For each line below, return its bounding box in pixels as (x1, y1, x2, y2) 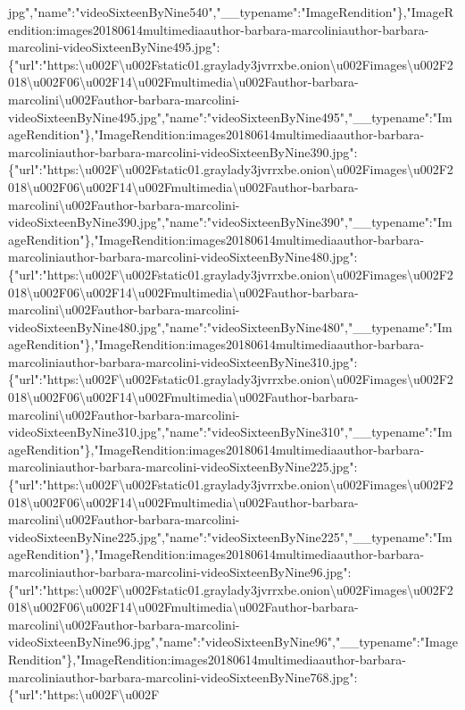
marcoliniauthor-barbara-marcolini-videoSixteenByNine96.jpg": (8, 563, 352, 581)
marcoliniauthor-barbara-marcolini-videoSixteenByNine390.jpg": (8, 142, 358, 161)
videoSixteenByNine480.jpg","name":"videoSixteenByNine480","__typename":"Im (8, 317, 453, 336)
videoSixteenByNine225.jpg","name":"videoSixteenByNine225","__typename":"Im (8, 527, 453, 546)
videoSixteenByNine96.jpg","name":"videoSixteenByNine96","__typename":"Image (8, 632, 458, 651)
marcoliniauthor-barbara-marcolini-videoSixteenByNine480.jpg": (8, 247, 358, 266)
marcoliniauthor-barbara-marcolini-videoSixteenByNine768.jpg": (8, 667, 358, 686)
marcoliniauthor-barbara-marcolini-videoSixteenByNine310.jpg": (8, 352, 358, 371)
